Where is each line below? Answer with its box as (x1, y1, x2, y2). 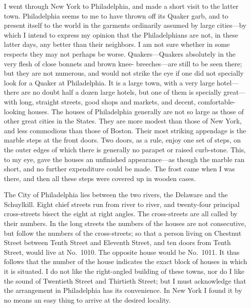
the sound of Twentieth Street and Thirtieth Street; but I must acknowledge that (4, 275, 246, 286)
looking (4, 106, 26, 116)
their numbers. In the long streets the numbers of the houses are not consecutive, (4, 218, 246, 228)
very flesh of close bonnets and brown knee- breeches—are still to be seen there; (4, 58, 242, 68)
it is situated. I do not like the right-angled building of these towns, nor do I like (4, 266, 245, 276)
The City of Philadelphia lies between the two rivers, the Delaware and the (4, 189, 228, 200)
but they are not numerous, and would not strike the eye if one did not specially (4, 68, 244, 78)
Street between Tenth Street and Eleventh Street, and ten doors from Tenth (4, 237, 231, 247)
